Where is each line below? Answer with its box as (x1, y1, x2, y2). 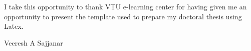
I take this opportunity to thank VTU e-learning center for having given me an (4, 1, 247, 11)
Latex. (4, 21, 24, 31)
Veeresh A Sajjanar (4, 37, 63, 48)
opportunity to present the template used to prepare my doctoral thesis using (4, 11, 242, 21)
